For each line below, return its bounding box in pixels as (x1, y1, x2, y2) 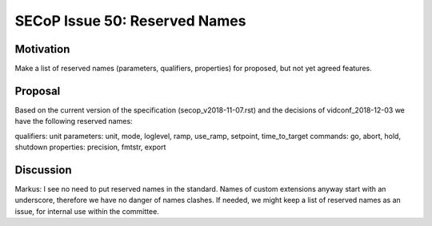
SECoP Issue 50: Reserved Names (14, 12, 246, 30)
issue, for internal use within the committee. (14, 206, 159, 216)
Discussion (14, 163, 72, 176)
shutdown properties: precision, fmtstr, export (14, 142, 166, 152)
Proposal (14, 84, 61, 97)
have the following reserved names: (14, 117, 133, 126)
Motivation (14, 42, 70, 56)
